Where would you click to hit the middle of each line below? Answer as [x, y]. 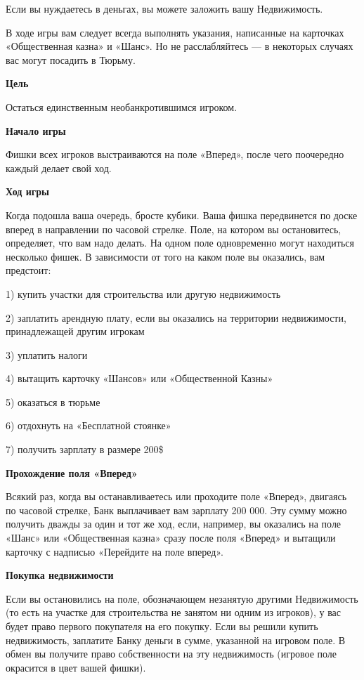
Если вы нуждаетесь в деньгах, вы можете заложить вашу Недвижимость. [164, 8]
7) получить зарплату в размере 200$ [85, 449]
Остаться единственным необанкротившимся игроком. [122, 106]
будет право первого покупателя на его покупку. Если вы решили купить [162, 626]
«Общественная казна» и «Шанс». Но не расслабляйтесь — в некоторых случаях [180, 46]
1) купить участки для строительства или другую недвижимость [143, 293]
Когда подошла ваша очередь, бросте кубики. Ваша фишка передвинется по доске [182, 215]
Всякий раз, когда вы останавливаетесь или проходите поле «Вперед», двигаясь [176, 496]
